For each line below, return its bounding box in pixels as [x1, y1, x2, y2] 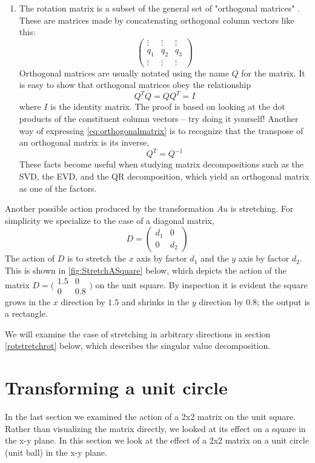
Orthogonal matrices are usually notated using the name [19, 66, 229, 79]
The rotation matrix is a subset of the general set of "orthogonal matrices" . [19, 2, 300, 14]
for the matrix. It [241, 66, 305, 79]
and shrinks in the [121, 295, 189, 308]
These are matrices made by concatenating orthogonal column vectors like [19, 13, 294, 26]
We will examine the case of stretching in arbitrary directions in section [5, 327, 271, 340]
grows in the [5, 295, 51, 308]
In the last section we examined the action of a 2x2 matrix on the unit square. [5, 410, 296, 423]
